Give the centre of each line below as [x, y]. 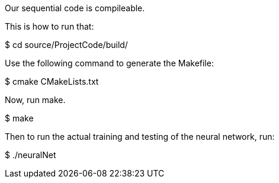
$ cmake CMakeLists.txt [52, 81]
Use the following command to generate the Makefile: [109, 63]
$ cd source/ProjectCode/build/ [66, 45]
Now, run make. [35, 100]
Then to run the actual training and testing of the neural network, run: [140, 137]
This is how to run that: [49, 26]
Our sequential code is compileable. [75, 8]
